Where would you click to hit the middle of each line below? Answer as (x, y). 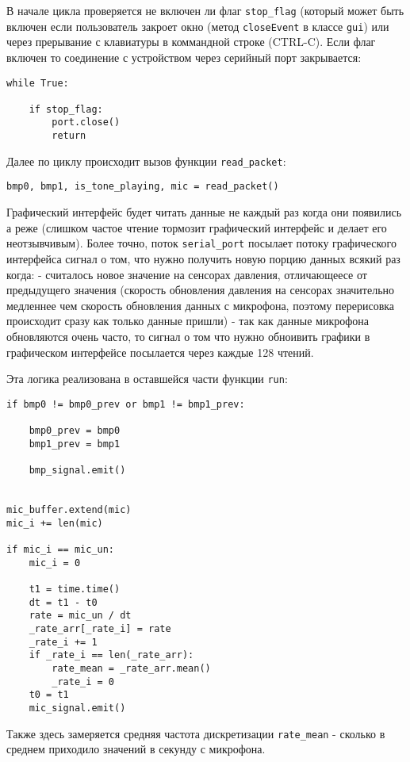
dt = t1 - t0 (63, 602)
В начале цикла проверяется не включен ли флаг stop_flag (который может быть (205, 10)
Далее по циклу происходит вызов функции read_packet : (146, 161)
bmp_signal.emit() (77, 471)
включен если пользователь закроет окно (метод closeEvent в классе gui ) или (198, 26)
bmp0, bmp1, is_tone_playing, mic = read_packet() (143, 187)
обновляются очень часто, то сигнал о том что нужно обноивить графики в (188, 336)
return (69, 136)
